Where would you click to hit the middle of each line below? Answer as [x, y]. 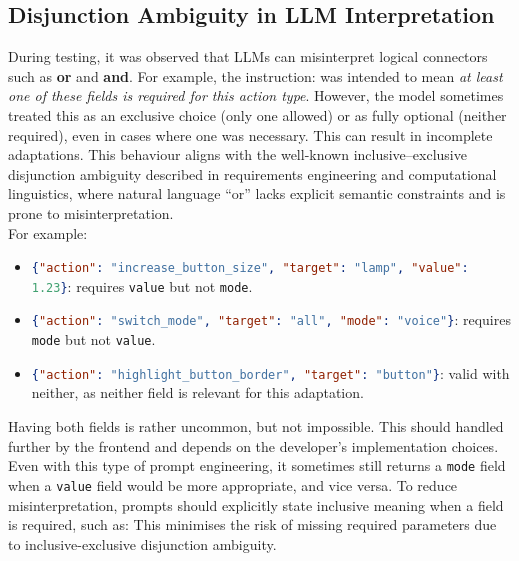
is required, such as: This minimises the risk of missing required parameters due [252, 524]
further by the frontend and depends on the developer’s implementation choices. [253, 445]
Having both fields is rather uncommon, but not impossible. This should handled [256, 426]
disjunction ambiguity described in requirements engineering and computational [252, 173]
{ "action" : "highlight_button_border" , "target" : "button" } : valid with [270, 372]
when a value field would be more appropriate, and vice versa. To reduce [233, 484]
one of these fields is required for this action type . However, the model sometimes [256, 95]
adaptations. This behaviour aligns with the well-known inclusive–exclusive [237, 154]
